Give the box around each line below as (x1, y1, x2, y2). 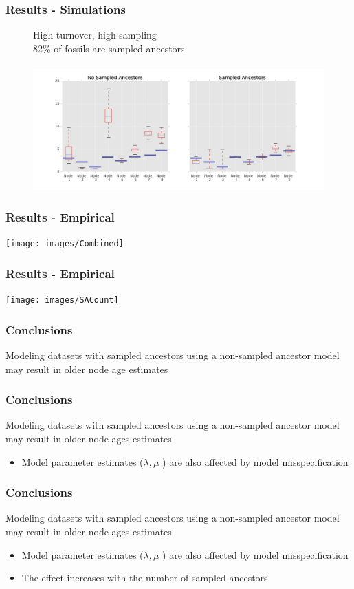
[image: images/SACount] (5, 295, 119, 306)
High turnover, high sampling (33, 28, 157, 42)
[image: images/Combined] (5, 239, 124, 249)
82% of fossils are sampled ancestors (33, 41, 185, 55)
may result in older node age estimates (5, 361, 168, 376)
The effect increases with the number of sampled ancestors (21, 570, 268, 585)
